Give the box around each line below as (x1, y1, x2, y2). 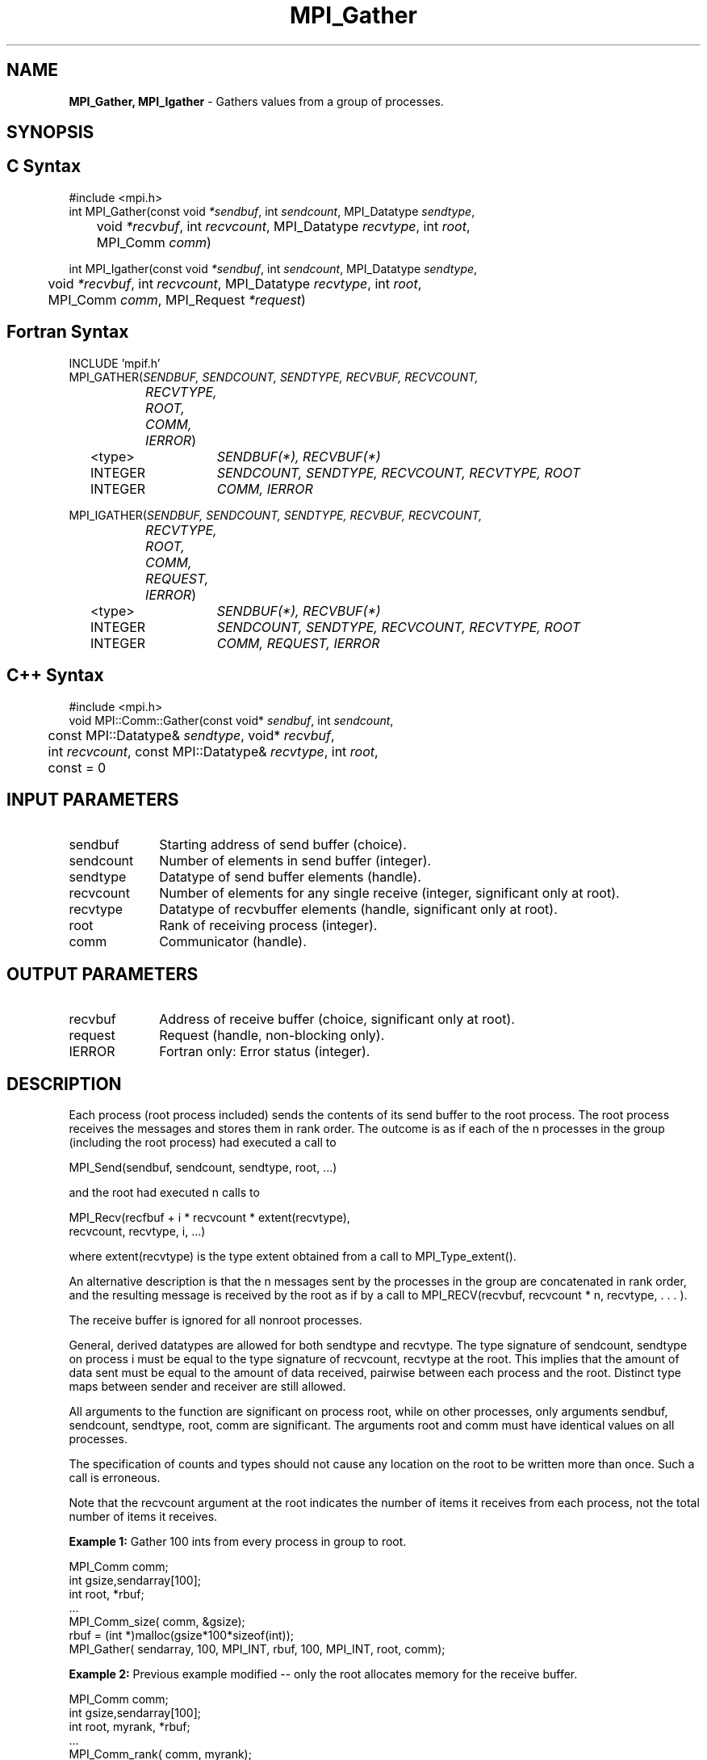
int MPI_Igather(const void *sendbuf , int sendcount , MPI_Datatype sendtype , (69, 261, 478, 276)
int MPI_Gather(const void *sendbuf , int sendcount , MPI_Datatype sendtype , (69, 204, 475, 218)
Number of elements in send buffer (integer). (159, 853, 432, 869)
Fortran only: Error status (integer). (159, 1043, 370, 1060)
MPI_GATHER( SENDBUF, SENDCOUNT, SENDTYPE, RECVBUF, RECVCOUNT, (69, 369, 479, 384)
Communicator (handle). (159, 933, 307, 950)
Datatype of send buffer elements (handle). (159, 869, 421, 886)
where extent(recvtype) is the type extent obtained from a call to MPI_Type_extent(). (69, 1249, 517, 1264)
